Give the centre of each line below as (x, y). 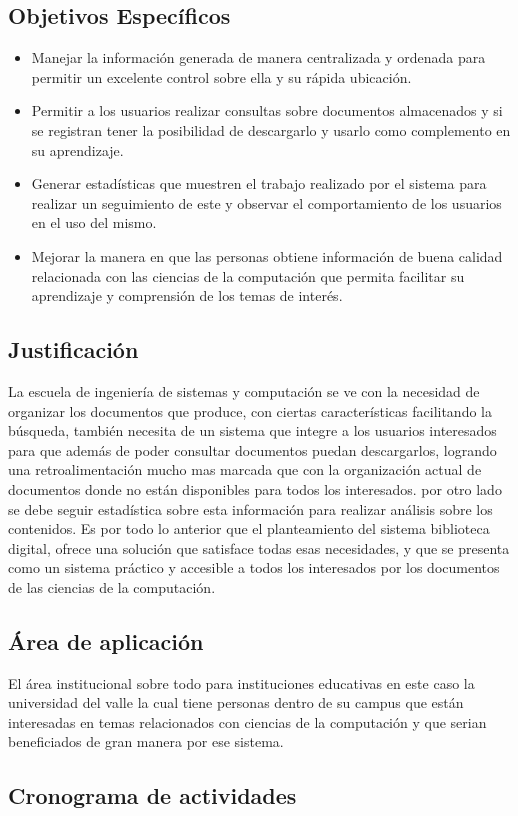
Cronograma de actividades (152, 795)
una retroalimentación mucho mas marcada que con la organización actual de (245, 469)
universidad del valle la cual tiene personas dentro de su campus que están (236, 702)
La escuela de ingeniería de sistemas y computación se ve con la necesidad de (244, 390)
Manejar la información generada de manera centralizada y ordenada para (258, 57)
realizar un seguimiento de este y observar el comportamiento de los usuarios (266, 202)
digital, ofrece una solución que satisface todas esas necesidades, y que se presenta (259, 547)
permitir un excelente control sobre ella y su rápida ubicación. (221, 76)
